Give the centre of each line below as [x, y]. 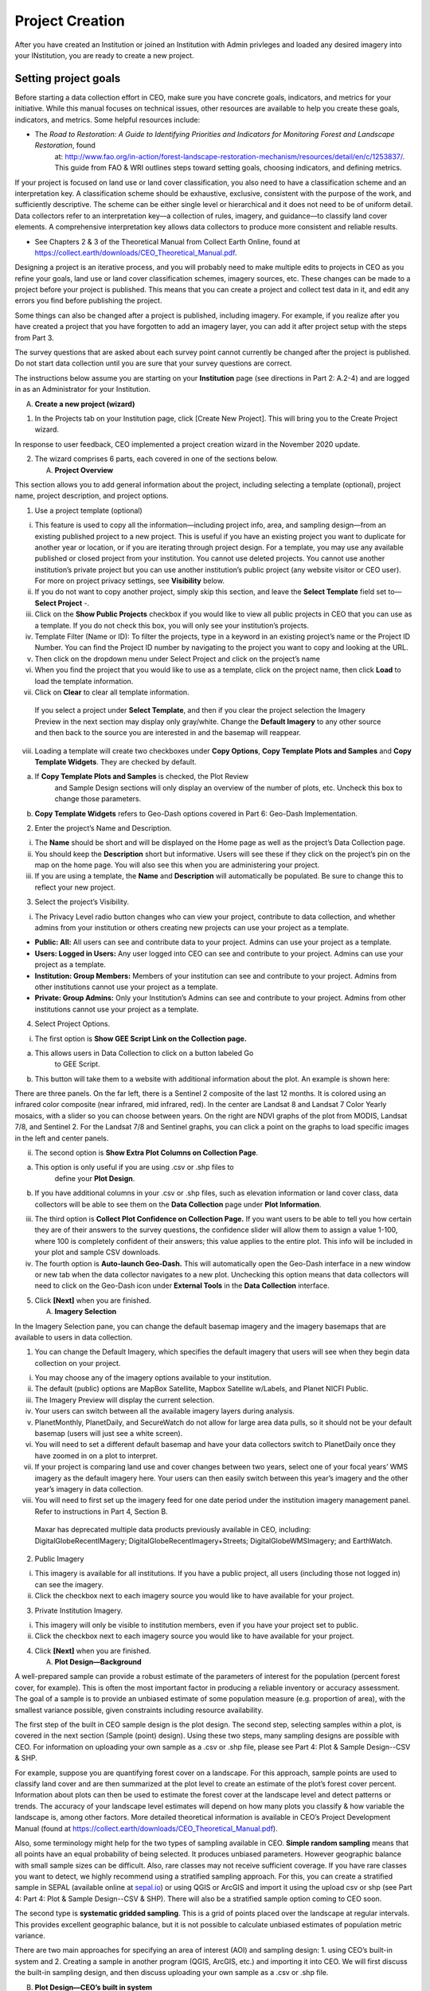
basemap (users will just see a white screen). [109, 1434]
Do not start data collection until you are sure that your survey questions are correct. [153, 363]
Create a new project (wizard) [85, 404]
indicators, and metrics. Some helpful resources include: [107, 119]
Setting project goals [68, 78]
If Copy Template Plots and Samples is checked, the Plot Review [142, 776]
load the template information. [84, 681]
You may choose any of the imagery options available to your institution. [153, 1378]
